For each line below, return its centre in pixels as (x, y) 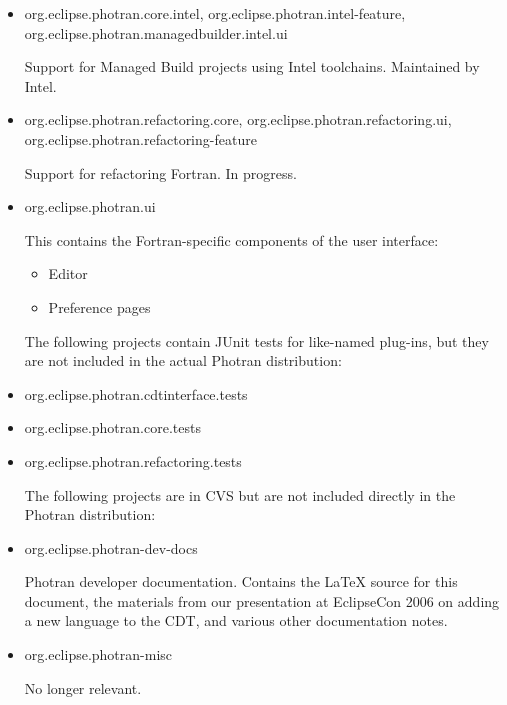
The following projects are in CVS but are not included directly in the (240, 494)
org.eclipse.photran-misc (98, 654)
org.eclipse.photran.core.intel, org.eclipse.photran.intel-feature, (215, 13)
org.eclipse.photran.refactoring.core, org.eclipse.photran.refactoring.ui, (238, 119)
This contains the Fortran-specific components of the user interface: (231, 239)
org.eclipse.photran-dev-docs (111, 547)
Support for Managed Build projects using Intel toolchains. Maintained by (252, 66)
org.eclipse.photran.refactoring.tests (133, 460)
